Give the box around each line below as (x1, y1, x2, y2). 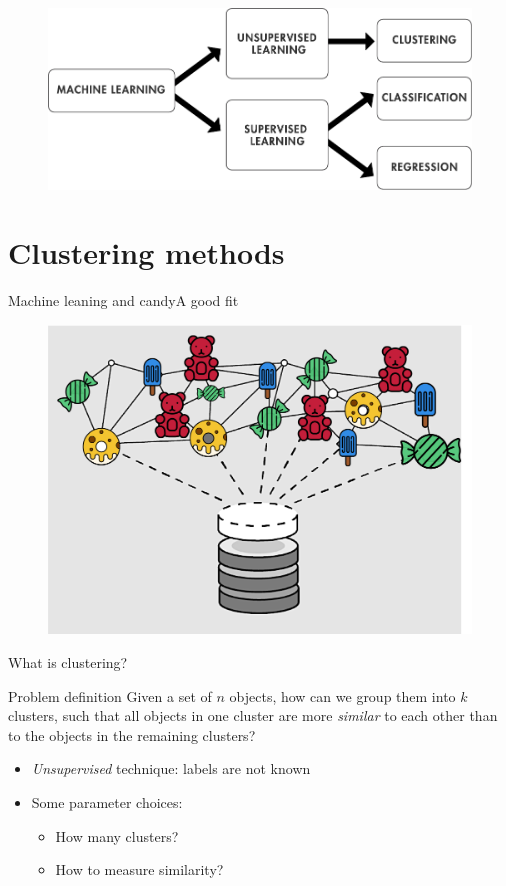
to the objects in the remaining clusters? (8, 724, 256, 745)
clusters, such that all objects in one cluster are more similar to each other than (8, 705, 498, 726)
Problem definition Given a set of (8, 685, 212, 706)
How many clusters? (55, 825, 179, 846)
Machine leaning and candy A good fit (8, 290, 239, 311)
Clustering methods (8, 232, 285, 273)
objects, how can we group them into (229, 685, 456, 706)
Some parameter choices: (31, 791, 183, 812)
